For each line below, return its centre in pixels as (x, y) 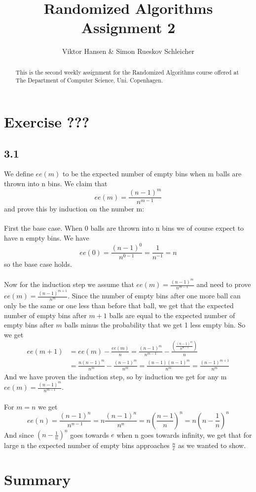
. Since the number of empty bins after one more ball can (154, 296)
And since (19, 434)
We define (19, 174)
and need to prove (224, 284)
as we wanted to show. (212, 445)
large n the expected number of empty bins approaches (87, 445)
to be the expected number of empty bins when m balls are (152, 174)
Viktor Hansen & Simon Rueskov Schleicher (128, 51)
